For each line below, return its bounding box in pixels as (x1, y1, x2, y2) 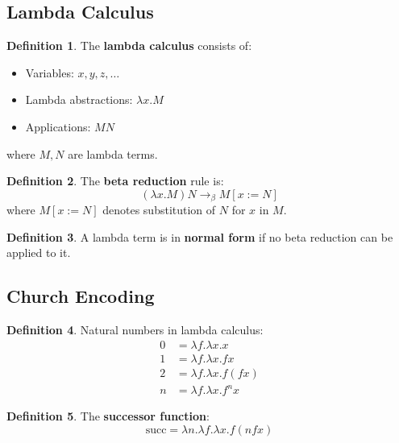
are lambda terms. (68, 145, 158, 162)
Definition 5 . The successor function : (6, 408, 210, 424)
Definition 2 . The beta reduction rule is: (6, 172, 224, 189)
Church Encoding (6, 284, 155, 308)
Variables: (25, 64, 74, 81)
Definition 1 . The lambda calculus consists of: (6, 37, 252, 54)
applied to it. (6, 244, 71, 261)
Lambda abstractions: (25, 91, 133, 108)
